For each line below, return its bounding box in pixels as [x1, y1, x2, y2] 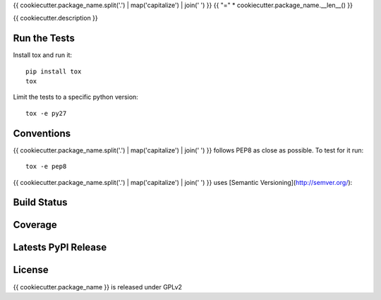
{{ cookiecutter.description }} [13, 14, 98, 23]
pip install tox [25, 67, 82, 76]
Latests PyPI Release [13, 241, 107, 253]
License [13, 264, 49, 276]
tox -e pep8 [25, 162, 67, 171]
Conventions [13, 127, 71, 139]
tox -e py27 [25, 109, 67, 117]
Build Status [13, 196, 68, 208]
